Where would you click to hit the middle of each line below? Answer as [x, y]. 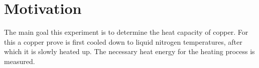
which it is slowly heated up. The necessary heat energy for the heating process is [129, 51]
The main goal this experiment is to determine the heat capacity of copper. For [126, 32]
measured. [20, 61]
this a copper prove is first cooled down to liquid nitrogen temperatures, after [123, 41]
